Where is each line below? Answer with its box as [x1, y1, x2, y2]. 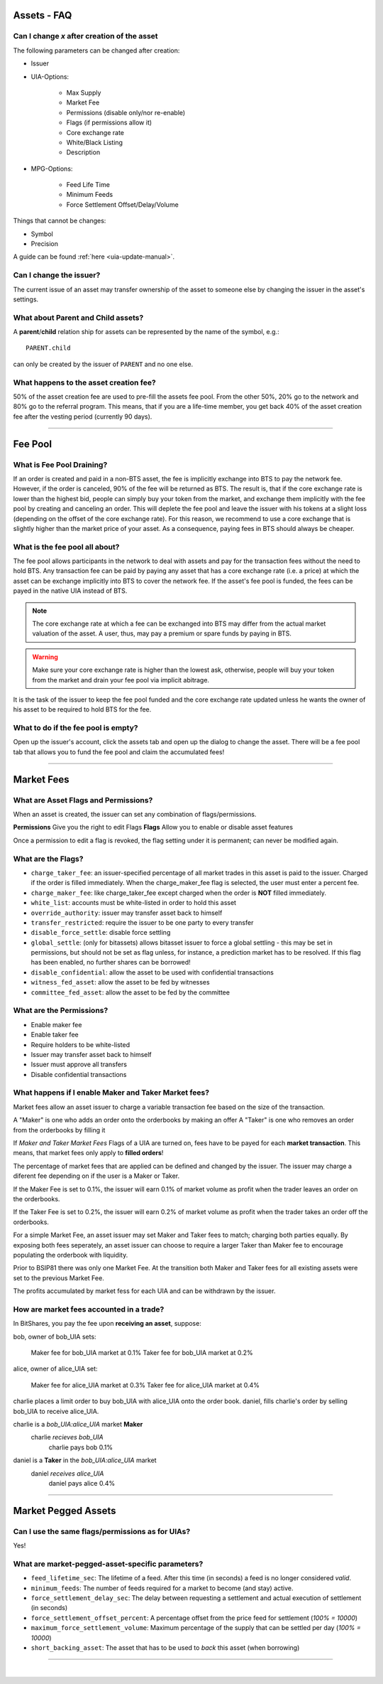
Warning [32, 653, 58, 661]
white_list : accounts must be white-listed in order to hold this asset [30, 899, 237, 907]
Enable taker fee [30, 1031, 79, 1039]
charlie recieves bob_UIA [30, 1433, 104, 1442]
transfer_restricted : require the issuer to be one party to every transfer [30, 918, 254, 927]
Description [66, 148, 101, 156]
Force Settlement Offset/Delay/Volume [66, 200, 179, 209]
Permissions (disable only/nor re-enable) [66, 108, 186, 117]
